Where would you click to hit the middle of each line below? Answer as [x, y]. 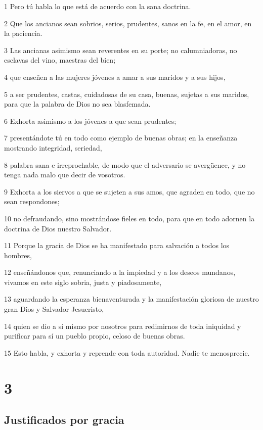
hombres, [18, 255]
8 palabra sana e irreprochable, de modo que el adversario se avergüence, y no [125, 164]
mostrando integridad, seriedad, [53, 147]
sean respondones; [32, 201]
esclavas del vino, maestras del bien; [60, 60]
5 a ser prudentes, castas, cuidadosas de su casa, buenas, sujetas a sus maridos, [127, 94]
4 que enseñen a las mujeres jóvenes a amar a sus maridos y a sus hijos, [115, 77]
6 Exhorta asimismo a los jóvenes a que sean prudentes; [90, 121]
